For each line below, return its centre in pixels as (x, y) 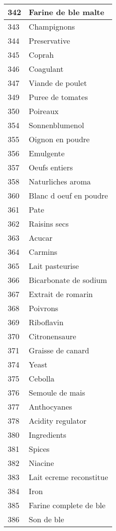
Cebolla (42, 378)
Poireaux (44, 111)
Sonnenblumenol (56, 125)
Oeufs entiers (51, 167)
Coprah (41, 55)
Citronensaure (52, 336)
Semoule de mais (57, 392)
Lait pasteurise (54, 266)
